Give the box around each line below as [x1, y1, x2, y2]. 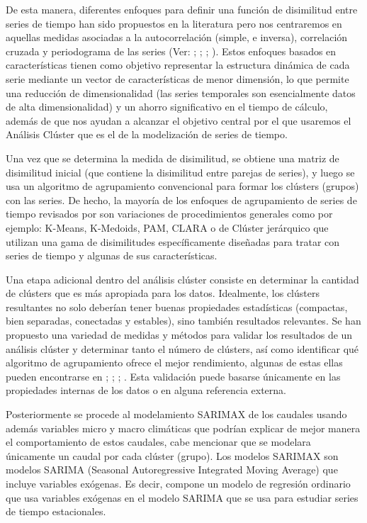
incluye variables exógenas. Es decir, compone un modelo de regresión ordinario [6, 476, 351, 490]
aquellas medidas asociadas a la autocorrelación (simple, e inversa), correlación [6, 30, 348, 45]
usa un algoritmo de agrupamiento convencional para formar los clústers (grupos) [6, 179, 359, 193]
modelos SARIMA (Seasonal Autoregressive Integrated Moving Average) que [6, 462, 338, 477]
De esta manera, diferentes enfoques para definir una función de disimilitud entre [6, 2, 358, 16]
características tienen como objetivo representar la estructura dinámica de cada [6, 57, 350, 72]
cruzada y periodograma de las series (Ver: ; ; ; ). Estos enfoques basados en [6, 43, 337, 58]
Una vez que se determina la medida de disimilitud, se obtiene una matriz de [6, 150, 339, 165]
